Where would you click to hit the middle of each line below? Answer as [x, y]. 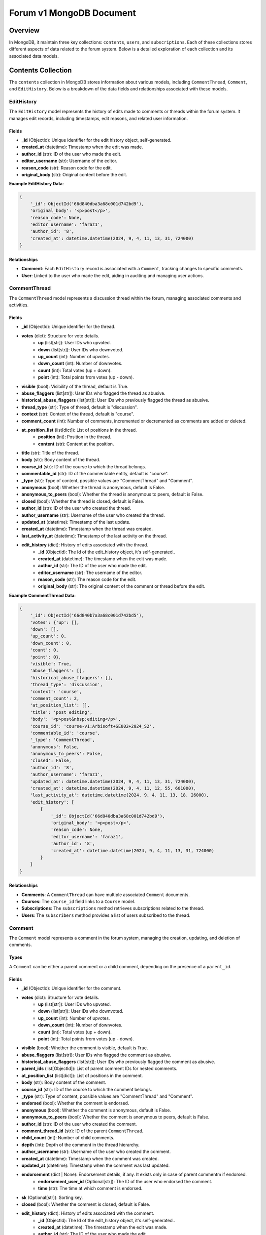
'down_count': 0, [51, 643]
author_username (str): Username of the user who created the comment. [96, 1152]
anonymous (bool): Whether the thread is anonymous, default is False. [93, 488]
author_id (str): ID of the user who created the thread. [76, 508]
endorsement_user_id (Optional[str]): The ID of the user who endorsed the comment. [125, 1181]
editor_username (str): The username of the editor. [90, 573]
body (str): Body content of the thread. [61, 460]
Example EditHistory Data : [36, 184]
